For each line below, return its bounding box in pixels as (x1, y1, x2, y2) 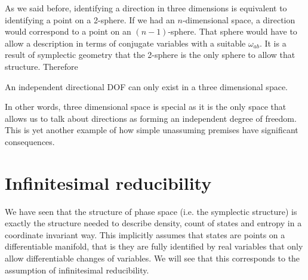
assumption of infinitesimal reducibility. (5, 263, 149, 276)
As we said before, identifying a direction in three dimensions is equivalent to (5, 2, 287, 14)
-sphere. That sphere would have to (168, 25, 297, 38)
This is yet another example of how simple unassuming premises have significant (5, 124, 298, 136)
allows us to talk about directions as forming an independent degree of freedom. (5, 112, 297, 124)
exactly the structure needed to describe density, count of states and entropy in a (5, 217, 302, 229)
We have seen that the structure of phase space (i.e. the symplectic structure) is (5, 205, 297, 217)
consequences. (5, 135, 55, 147)
